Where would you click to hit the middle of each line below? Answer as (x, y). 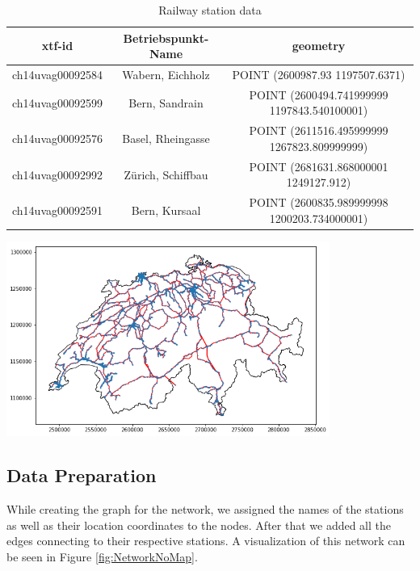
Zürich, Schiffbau (166, 174)
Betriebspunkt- (166, 38)
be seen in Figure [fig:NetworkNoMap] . (102, 556)
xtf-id (57, 46)
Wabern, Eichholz (166, 75)
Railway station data (210, 10)
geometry (319, 46)
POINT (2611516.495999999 (319, 130)
